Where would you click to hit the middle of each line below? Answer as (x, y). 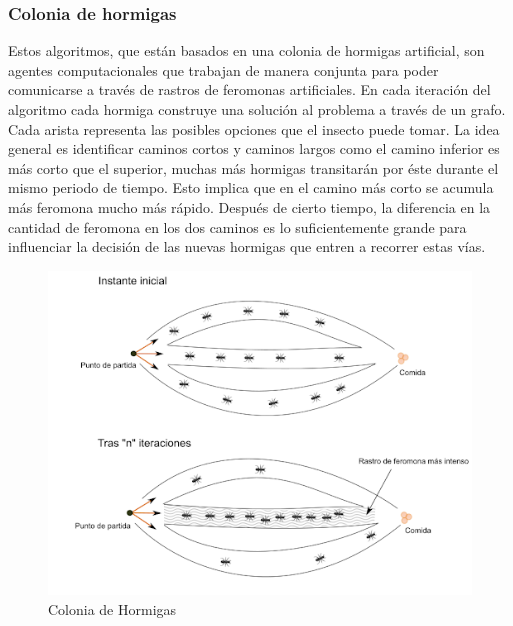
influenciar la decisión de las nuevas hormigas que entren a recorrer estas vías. (247, 246)
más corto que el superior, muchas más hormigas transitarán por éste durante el (253, 167)
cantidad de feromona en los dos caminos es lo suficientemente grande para (237, 226)
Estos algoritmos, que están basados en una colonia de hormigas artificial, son (246, 50)
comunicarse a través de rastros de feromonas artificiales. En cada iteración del (249, 89)
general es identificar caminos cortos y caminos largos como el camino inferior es (254, 148)
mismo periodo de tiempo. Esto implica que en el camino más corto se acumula (251, 187)
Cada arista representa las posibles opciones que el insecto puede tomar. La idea (254, 128)
